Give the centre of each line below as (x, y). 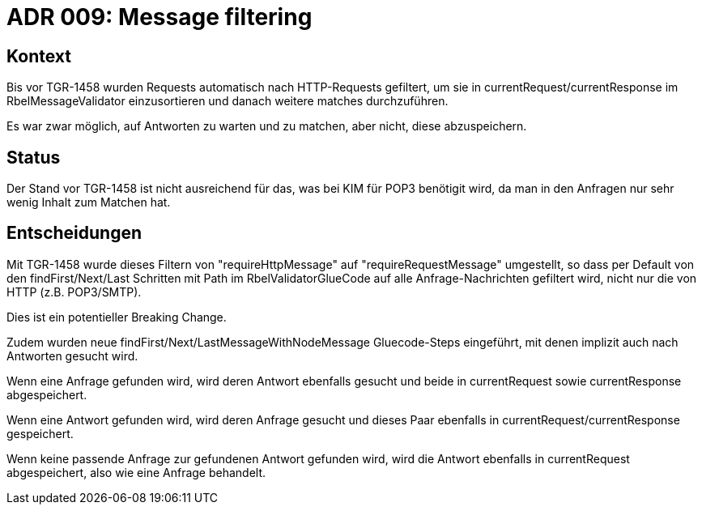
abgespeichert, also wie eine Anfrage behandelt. (136, 472)
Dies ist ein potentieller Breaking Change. (117, 317)
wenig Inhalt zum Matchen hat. (89, 202)
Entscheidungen (74, 233)
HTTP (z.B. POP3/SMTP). (74, 292)
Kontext (39, 56)
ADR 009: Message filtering (160, 17)
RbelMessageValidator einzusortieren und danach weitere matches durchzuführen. (228, 101)
